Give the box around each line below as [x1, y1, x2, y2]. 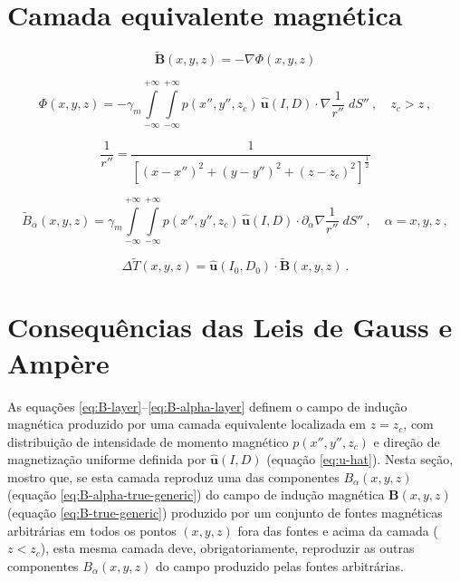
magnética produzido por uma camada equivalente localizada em [7, 414, 366, 433]
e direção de [373, 432, 440, 451]
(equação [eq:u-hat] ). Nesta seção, [266, 450, 454, 469]
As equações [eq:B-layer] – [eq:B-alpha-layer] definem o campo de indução [7, 396, 407, 415]
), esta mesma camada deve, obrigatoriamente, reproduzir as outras [40, 538, 415, 558]
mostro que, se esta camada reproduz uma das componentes [7, 467, 340, 486]
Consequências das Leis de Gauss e [7, 308, 453, 345]
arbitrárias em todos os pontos [7, 520, 177, 539]
